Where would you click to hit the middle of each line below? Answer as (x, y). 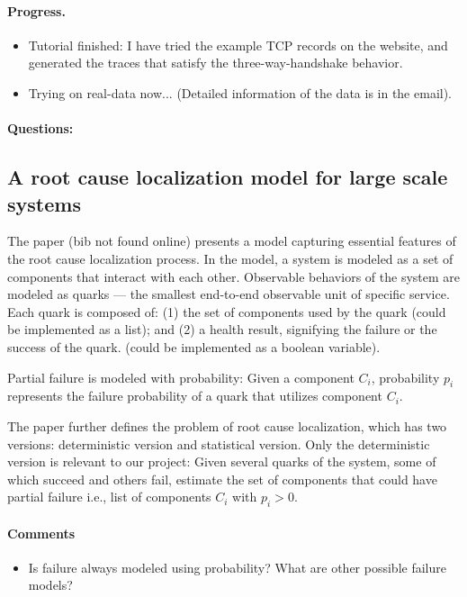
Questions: (40, 128)
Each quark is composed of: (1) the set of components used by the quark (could (227, 311)
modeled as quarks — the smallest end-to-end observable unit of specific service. (229, 294)
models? (50, 585)
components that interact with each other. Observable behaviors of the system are (233, 276)
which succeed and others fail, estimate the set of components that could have (222, 479)
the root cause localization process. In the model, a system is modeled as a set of (230, 258)
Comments (41, 533)
